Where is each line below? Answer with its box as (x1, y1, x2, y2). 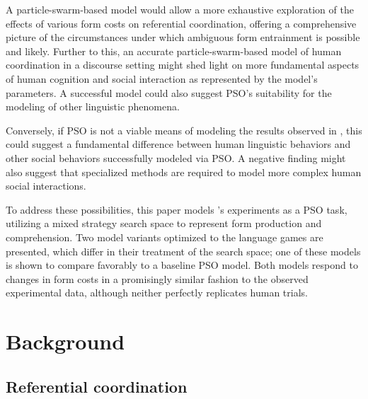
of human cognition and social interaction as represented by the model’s (6, 71, 318, 86)
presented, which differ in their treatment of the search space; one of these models (6, 243, 361, 258)
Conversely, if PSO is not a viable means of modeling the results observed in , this (6, 122, 362, 137)
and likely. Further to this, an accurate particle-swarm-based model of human (6, 43, 342, 58)
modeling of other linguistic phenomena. (6, 99, 180, 114)
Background (6, 327, 125, 356)
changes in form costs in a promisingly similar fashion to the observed (6, 271, 309, 286)
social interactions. (6, 178, 86, 193)
